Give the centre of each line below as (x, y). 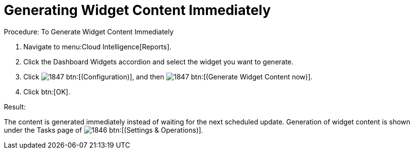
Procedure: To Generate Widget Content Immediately (89, 31)
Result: (15, 107)
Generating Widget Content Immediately (138, 10)
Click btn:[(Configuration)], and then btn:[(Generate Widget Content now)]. (168, 76)
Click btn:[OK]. (47, 92)
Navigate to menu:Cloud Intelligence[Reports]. (97, 46)
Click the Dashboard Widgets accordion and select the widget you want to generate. (158, 61)
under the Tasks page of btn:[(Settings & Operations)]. (103, 130)
